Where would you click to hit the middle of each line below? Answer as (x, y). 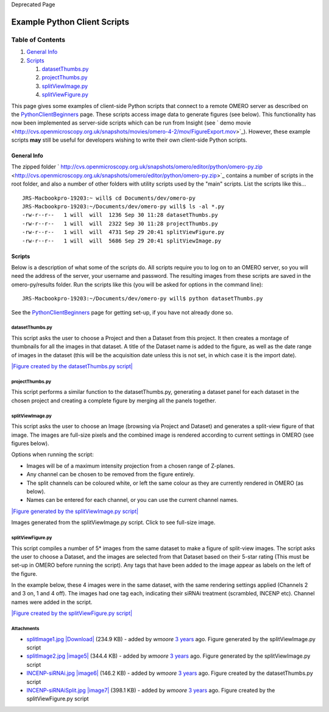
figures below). (30, 443)
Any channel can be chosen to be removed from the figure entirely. (111, 474)
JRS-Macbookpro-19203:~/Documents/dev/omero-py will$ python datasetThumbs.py (143, 299)
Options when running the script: (52, 454)
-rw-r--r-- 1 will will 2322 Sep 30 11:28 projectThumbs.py (120, 223)
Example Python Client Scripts (70, 22)
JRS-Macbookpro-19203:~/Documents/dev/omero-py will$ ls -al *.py (123, 207)
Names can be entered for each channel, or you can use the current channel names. (133, 500)
